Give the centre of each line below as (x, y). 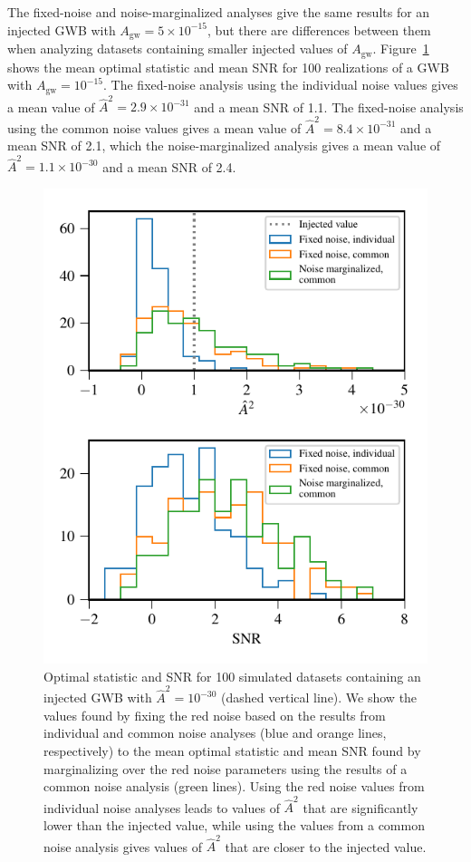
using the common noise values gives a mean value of (154, 127)
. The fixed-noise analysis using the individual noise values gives (281, 85)
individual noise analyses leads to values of (162, 807)
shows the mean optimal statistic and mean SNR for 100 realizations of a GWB (228, 67)
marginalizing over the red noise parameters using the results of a (226, 768)
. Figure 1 (401, 48)
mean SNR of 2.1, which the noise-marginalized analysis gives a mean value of (224, 145)
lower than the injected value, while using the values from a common (234, 825)
